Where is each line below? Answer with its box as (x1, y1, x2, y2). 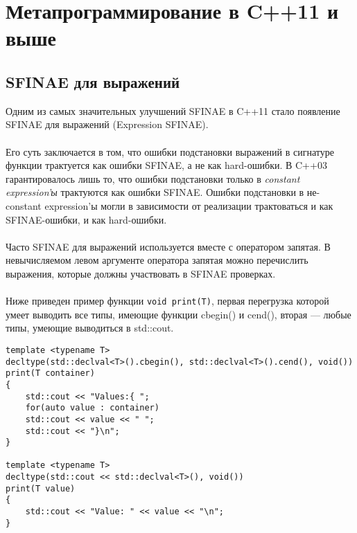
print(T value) (6, 483, 76, 494)
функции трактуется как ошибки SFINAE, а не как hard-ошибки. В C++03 (6, 158, 327, 172)
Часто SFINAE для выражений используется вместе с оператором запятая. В (6, 239, 331, 253)
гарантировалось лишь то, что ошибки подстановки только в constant (6, 171, 300, 186)
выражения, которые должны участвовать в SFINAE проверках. (6, 266, 276, 280)
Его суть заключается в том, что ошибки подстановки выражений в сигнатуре (6, 144, 334, 159)
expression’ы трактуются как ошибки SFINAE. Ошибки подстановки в (6, 185, 304, 199)
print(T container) (6, 368, 95, 379)
